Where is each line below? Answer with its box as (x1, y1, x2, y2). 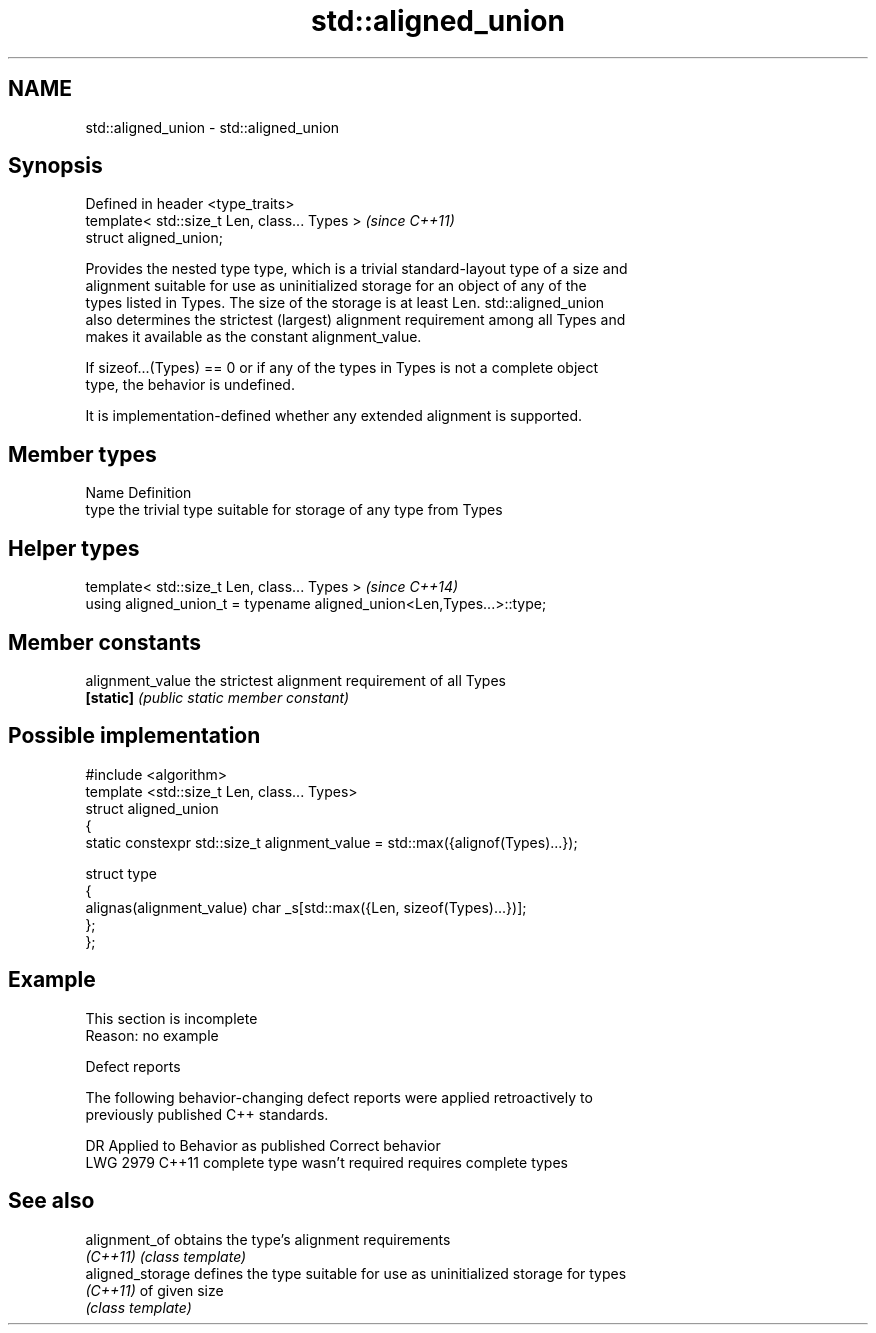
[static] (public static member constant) (85, 688, 350, 706)
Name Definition (85, 484, 192, 502)
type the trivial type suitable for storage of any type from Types (85, 501, 503, 519)
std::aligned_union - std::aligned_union (85, 118, 340, 136)
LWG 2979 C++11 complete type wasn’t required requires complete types (85, 1153, 568, 1171)
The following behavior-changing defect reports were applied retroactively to (85, 1088, 593, 1106)
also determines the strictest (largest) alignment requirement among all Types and (85, 311, 626, 329)
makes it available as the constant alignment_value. (85, 328, 422, 346)
